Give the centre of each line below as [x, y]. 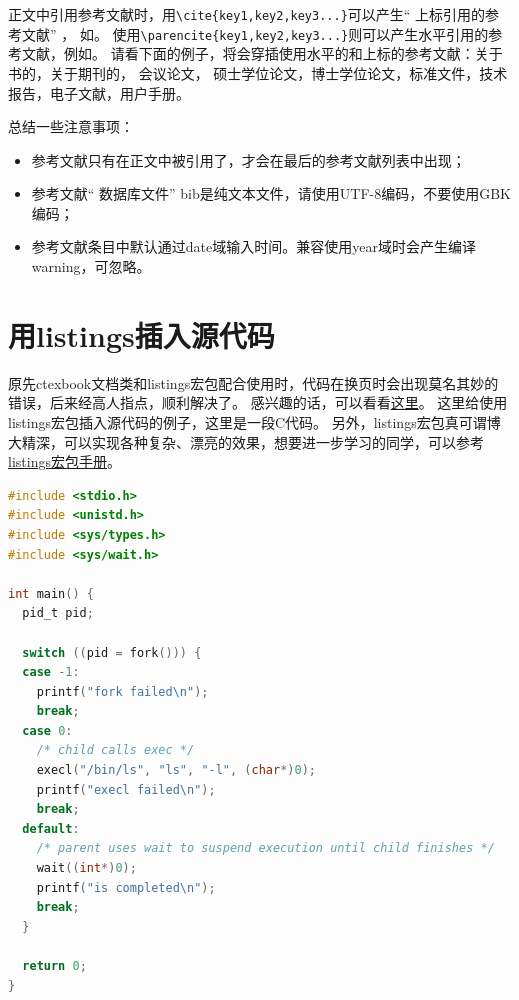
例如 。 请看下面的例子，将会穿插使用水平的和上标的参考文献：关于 [283, 53]
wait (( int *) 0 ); [86, 868]
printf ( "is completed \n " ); [126, 887]
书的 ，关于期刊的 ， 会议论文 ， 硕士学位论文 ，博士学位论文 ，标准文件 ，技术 [258, 72]
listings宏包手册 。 [64, 461]
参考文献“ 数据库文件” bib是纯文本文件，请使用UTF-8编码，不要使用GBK [271, 193]
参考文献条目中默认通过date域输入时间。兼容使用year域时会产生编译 [253, 246]
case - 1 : [51, 672]
